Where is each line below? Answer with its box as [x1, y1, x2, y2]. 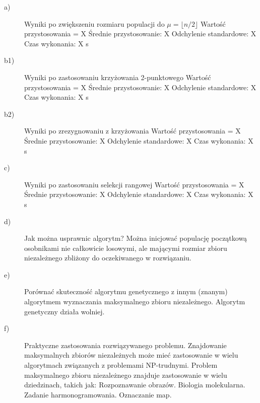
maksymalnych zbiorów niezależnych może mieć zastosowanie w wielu [24, 350, 238, 360]
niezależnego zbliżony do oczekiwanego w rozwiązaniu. [24, 252, 191, 263]
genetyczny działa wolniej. [24, 306, 105, 316]
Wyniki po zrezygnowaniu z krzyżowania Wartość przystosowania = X [24, 125, 241, 136]
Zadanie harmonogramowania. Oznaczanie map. [24, 389, 172, 399]
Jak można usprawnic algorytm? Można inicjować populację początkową [24, 233, 247, 243]
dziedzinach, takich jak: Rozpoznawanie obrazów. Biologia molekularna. [24, 379, 245, 390]
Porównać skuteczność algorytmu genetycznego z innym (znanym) [24, 286, 228, 297]
